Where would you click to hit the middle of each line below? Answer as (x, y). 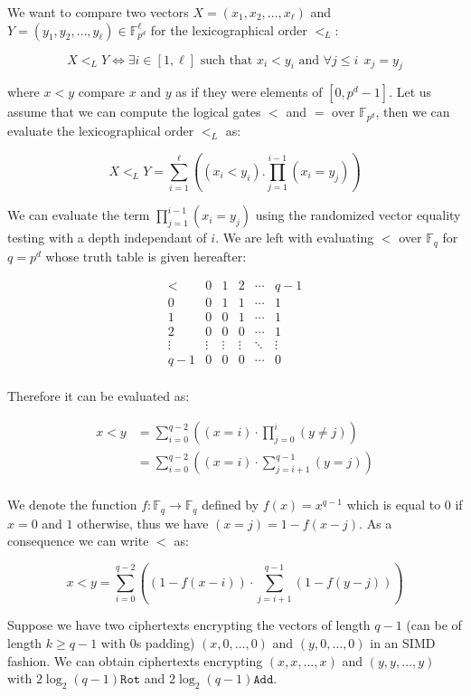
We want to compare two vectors (98, 12)
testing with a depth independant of (107, 238)
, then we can (413, 112)
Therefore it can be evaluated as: (99, 396)
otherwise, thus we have (143, 523)
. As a (376, 523)
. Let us (410, 92)
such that (226, 60)
